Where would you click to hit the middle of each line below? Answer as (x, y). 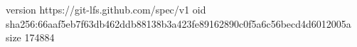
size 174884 (30, 37)
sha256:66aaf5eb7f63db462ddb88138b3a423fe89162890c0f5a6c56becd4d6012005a (178, 23)
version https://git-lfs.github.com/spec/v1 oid (106, 9)
